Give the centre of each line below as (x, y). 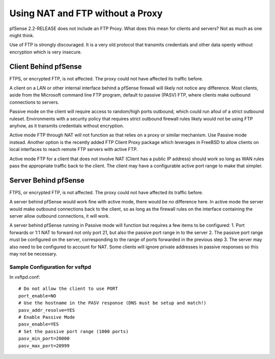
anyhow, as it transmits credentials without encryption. (67, 126)
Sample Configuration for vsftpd (50, 267)
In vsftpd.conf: (25, 277)
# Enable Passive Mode (47, 317)
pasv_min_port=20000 (44, 339)
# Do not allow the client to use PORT (68, 289)
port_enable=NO (37, 296)
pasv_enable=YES (39, 324)
